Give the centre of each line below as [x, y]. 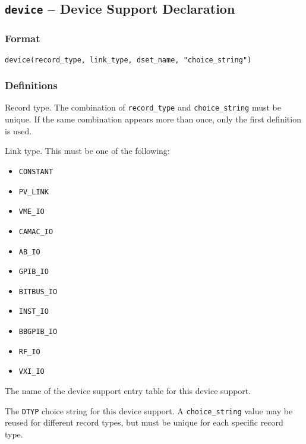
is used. [18, 130]
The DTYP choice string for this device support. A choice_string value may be [149, 410]
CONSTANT [36, 171]
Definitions [31, 85]
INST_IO [34, 312]
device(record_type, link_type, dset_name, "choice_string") [128, 60]
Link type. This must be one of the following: [87, 151]
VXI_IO [31, 372]
